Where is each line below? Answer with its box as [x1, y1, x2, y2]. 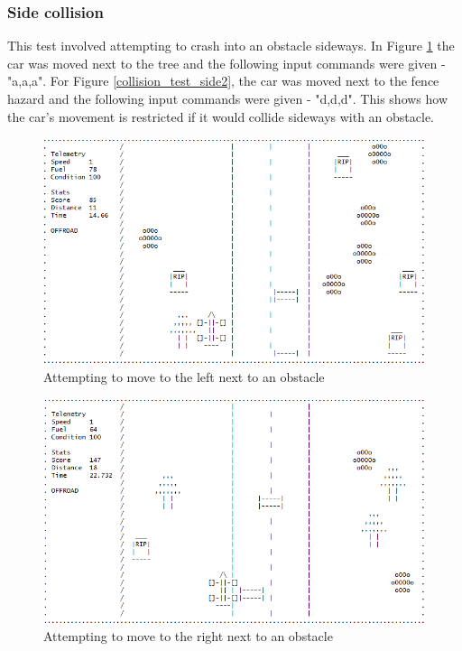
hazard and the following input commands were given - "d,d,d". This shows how [7, 89, 448, 107]
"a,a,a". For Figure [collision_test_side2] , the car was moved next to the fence [7, 71, 439, 90]
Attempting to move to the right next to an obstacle [43, 627, 333, 646]
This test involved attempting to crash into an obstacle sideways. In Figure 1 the [7, 36, 455, 55]
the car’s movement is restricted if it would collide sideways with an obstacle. [7, 107, 435, 126]
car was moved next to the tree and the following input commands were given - [7, 53, 446, 72]
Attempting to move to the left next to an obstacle [43, 367, 325, 386]
